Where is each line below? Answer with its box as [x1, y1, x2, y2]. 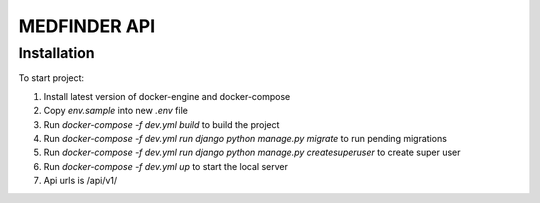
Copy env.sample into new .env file [43, 105, 189, 117]
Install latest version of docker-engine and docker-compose [43, 90, 291, 102]
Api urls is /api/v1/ [43, 175, 118, 187]
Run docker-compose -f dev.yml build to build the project [43, 118, 280, 130]
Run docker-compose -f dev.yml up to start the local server [43, 160, 289, 172]
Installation [18, 44, 95, 62]
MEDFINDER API [18, 15, 156, 37]
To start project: [18, 72, 85, 84]
